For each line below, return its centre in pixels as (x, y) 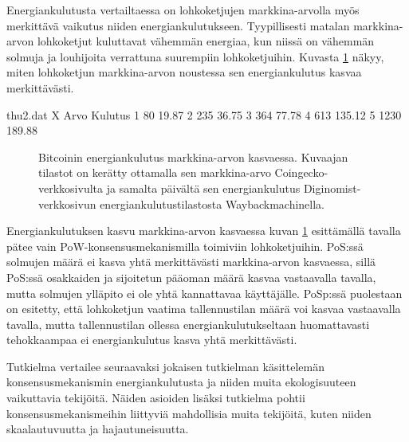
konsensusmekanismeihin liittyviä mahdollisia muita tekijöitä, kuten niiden (189, 413)
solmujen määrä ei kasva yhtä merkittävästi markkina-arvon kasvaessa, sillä (191, 262)
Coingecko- (301, 172)
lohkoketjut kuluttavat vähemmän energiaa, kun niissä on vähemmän (206, 41)
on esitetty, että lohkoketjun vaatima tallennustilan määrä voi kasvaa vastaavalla (204, 309)
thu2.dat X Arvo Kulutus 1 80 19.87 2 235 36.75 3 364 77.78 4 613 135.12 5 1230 (204, 114)
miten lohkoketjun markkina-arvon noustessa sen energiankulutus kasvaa (184, 72)
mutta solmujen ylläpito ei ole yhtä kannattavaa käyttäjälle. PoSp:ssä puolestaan (204, 293)
